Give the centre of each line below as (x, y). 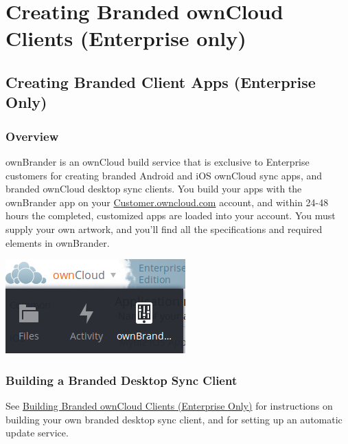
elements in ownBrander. (58, 242)
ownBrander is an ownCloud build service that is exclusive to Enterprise (158, 161)
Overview (32, 136)
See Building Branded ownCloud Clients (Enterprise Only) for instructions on (169, 405)
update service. (37, 433)
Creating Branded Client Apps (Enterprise (161, 81)
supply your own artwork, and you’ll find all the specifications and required (164, 229)
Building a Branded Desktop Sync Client (121, 380)
